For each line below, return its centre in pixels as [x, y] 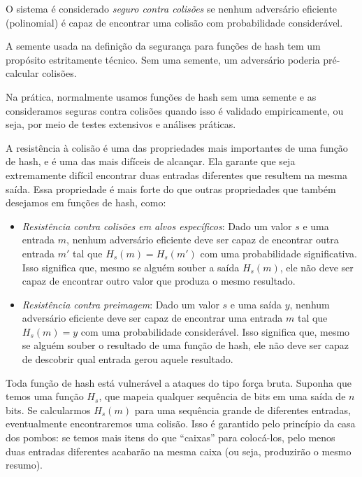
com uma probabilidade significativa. [278, 253]
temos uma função [45, 396]
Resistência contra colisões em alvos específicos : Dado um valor [157, 226]
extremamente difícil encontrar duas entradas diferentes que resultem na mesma [177, 175]
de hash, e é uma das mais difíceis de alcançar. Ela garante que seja [151, 161]
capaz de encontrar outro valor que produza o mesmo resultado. [159, 281]
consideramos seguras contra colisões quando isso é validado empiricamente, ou [175, 110]
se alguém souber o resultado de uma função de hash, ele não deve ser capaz [185, 345]
